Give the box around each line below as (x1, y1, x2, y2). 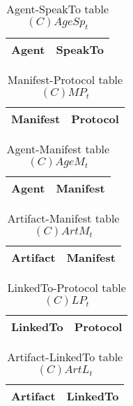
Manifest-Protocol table (7, 71, 123, 88)
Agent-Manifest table (6, 141, 110, 157)
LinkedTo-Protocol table (7, 279, 126, 296)
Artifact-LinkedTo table (7, 349, 123, 365)
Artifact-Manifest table (7, 210, 120, 227)
